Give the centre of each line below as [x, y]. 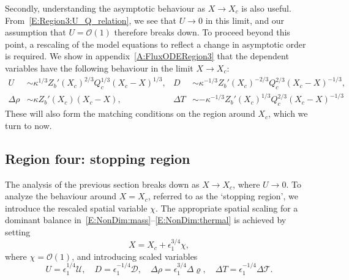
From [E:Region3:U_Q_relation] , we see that [91, 20]
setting [18, 231]
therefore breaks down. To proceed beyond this [202, 32]
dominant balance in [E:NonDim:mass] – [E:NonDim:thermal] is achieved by [146, 220]
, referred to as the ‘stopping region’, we [223, 196]
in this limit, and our [245, 20]
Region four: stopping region [98, 158]
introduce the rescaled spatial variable [76, 208]
